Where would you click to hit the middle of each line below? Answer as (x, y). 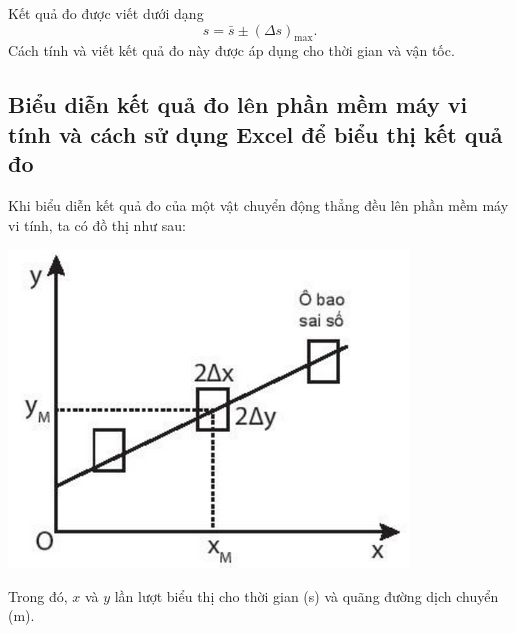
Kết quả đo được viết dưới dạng (106, 13)
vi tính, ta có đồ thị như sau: (97, 224)
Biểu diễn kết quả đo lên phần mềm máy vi (238, 104)
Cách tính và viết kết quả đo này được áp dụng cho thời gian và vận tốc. (231, 50)
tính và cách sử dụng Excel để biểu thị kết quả (255, 133)
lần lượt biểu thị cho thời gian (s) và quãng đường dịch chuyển (306, 595)
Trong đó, (38, 595)
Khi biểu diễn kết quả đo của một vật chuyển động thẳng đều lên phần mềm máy (258, 204)
